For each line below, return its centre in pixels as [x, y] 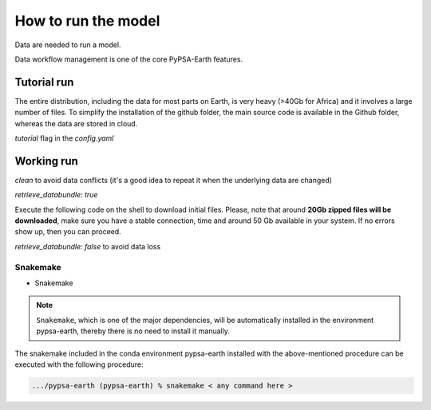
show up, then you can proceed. [68, 232]
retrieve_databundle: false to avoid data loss [88, 246]
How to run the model [87, 21]
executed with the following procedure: [79, 364]
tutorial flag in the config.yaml [64, 138]
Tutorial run [44, 82]
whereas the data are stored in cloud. [76, 123]
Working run [47, 161]
